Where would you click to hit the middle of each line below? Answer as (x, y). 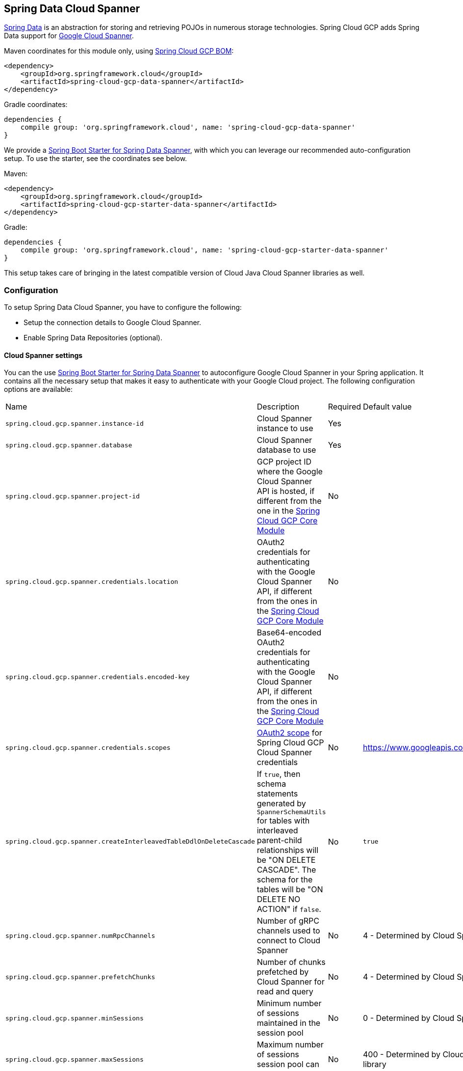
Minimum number (289, 1003)
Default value (387, 407)
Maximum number (290, 1045)
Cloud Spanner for (291, 982)
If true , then (279, 774)
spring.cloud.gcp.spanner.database (69, 445)
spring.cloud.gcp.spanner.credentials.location (92, 581)
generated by (281, 804)
